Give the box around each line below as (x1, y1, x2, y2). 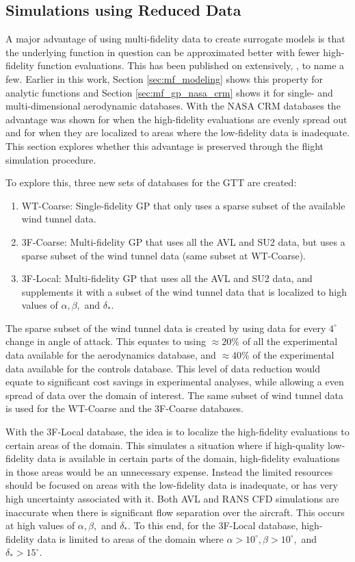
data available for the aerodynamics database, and (5, 348, 216, 362)
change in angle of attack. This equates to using (5, 334, 207, 348)
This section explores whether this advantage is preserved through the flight (5, 138, 324, 153)
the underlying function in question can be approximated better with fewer (5, 44, 320, 59)
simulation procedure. (5, 152, 96, 166)
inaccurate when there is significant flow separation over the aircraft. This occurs (5, 504, 345, 519)
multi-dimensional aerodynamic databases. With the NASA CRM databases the (5, 99, 341, 113)
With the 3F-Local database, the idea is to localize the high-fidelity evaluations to (5, 424, 350, 439)
